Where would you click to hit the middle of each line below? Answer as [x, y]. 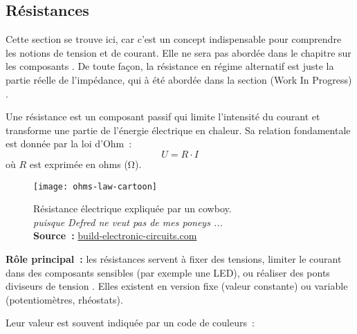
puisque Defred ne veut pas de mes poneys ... [128, 222]
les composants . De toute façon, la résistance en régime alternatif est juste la [170, 66]
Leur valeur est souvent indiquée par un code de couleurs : [130, 323]
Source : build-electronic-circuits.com [115, 235]
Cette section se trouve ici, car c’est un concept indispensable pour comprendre [174, 39]
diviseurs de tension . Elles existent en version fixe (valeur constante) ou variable [177, 286]
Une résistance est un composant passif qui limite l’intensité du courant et [163, 117]
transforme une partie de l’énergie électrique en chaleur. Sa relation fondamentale [178, 130]
